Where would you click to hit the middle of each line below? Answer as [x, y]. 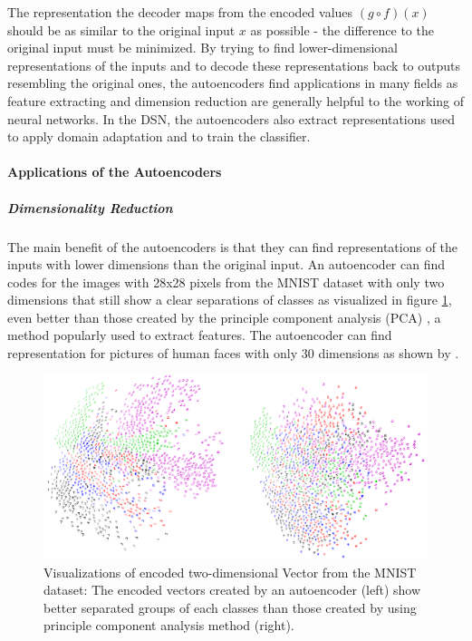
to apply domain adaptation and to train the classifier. [159, 136]
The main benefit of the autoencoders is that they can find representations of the [233, 246]
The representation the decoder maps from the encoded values [180, 12]
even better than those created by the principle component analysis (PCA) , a [224, 317]
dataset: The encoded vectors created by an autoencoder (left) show [232, 590]
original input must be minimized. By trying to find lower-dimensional [203, 48]
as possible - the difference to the [342, 29]
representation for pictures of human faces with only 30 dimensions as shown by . [233, 353]
